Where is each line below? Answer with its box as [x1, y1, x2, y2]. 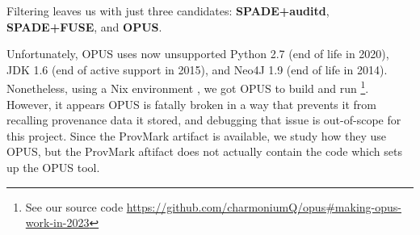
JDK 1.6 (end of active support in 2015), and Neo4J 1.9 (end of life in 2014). [6, 61, 388, 78]
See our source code [25, 198, 124, 215]
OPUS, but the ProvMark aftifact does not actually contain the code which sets [6, 143, 402, 160]
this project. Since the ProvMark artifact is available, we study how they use [6, 127, 387, 144]
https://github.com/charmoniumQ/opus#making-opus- [126, 198, 401, 215]
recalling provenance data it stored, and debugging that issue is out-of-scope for [6, 111, 401, 128]
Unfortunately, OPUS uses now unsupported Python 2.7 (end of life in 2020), [6, 45, 389, 62]
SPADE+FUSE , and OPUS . [6, 18, 162, 35]
